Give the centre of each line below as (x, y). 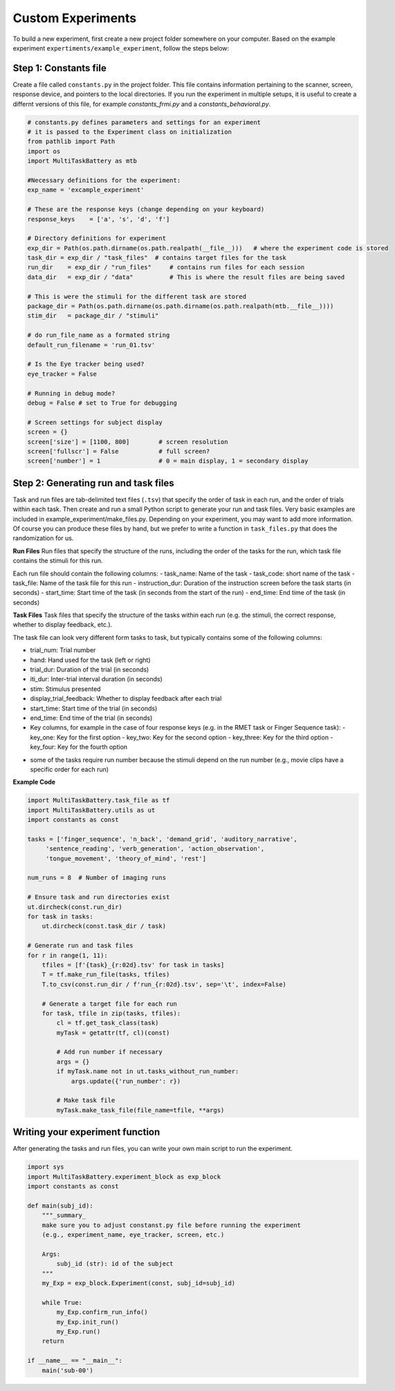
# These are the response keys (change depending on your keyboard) (146, 210)
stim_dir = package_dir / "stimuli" (93, 316)
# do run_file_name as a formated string (99, 335)
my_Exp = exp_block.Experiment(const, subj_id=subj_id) (139, 1283)
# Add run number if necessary (109, 1052)
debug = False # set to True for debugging (102, 403)
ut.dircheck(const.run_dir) (75, 907)
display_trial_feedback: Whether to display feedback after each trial (126, 699)
